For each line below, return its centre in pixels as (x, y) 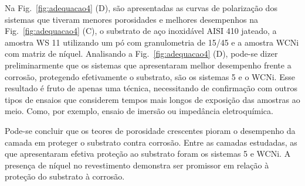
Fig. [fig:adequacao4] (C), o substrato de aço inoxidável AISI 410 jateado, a (141, 31)
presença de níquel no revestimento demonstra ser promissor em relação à (137, 165)
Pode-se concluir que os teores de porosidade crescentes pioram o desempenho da (150, 130)
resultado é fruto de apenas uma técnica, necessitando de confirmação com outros (151, 88)
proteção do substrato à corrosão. (65, 176)
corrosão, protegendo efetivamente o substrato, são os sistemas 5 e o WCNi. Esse (150, 76)
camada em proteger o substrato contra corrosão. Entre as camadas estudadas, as (151, 142)
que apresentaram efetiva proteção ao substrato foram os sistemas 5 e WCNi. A (148, 154)
